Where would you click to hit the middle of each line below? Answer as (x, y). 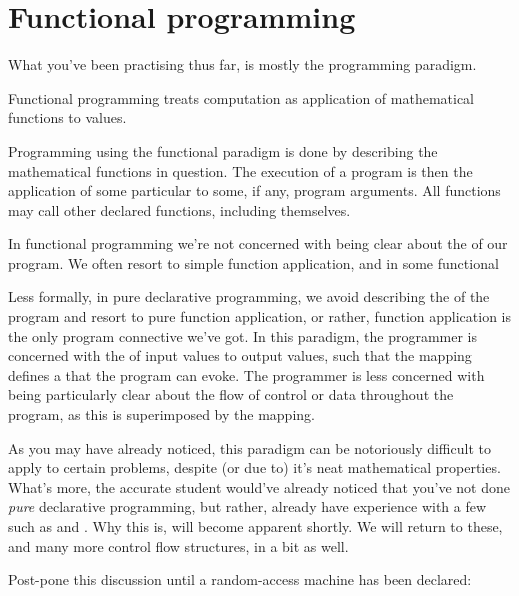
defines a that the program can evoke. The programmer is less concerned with (246, 374)
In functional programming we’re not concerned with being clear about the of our (258, 243)
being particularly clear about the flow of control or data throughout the (231, 394)
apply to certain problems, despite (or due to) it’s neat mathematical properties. (254, 467)
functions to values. (67, 117)
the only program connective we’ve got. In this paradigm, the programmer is (242, 335)
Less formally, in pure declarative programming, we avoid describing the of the (249, 296)
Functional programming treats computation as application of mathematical (241, 97)
